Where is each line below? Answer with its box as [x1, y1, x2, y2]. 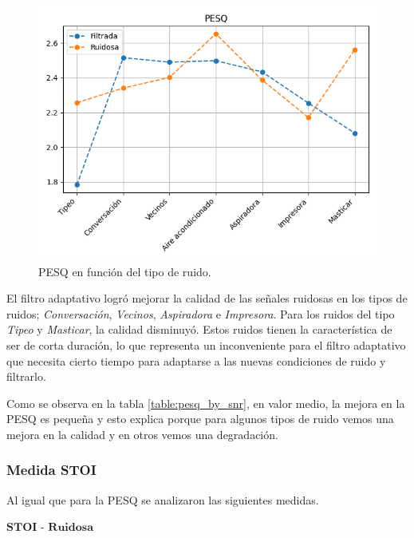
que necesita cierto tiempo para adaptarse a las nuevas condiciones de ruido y [6, 352, 386, 369]
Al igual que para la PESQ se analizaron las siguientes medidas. [6, 491, 319, 508]
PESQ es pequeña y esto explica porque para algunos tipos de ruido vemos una [6, 410, 394, 427]
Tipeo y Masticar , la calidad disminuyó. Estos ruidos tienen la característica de [6, 321, 392, 338]
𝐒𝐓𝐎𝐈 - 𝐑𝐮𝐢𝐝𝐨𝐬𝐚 [6, 522, 93, 534]
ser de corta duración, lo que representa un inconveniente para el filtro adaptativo [6, 336, 406, 353]
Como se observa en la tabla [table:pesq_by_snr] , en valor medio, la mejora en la [6, 394, 405, 411]
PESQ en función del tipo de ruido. [38, 263, 211, 279]
